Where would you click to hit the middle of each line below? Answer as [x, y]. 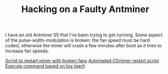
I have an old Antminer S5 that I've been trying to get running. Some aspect [84, 35]
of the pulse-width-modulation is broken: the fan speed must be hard [78, 40]
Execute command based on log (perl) [45, 66]
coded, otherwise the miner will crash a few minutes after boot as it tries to [83, 46]
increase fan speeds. [27, 51]
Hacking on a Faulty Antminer [85, 9]
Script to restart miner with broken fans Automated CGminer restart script [82, 61]
